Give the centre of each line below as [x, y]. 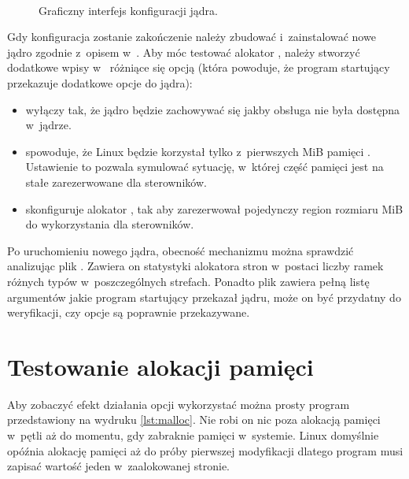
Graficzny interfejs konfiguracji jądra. [128, 10]
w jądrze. [48, 125]
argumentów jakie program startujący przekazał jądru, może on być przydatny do [204, 297]
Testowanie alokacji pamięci [160, 366]
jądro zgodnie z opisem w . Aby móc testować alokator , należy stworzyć [184, 52]
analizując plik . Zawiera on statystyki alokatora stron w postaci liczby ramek [195, 266]
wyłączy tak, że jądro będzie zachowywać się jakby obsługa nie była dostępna [212, 109]
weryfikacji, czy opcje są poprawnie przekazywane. [129, 312]
